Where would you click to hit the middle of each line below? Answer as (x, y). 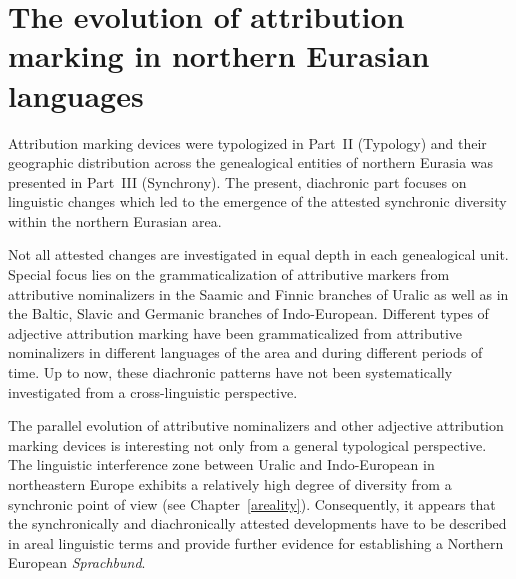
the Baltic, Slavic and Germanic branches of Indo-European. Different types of (248, 313)
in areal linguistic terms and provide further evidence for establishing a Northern (256, 542)
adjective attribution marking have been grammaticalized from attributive (235, 332)
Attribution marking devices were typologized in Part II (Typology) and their (247, 142)
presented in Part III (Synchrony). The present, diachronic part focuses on (237, 181)
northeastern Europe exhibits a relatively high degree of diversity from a (230, 484)
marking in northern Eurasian (219, 55)
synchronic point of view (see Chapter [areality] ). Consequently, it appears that (252, 503)
